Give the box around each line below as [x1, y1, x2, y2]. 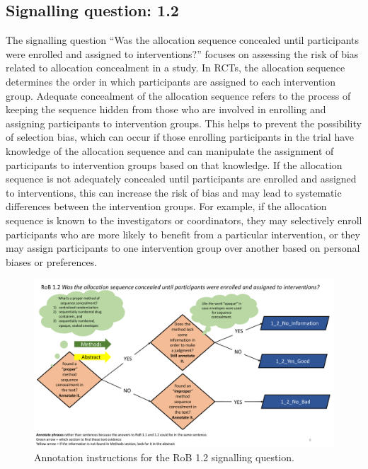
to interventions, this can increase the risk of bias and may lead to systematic [6, 185, 342, 199]
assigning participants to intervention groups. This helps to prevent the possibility [6, 115, 362, 130]
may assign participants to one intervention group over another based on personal [6, 241, 360, 255]
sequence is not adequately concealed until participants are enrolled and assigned [6, 171, 357, 186]
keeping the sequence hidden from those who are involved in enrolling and [6, 102, 326, 117]
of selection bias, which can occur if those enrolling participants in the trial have [6, 129, 355, 144]
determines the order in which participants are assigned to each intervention [6, 74, 336, 88]
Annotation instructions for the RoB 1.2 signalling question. [34, 450, 294, 465]
